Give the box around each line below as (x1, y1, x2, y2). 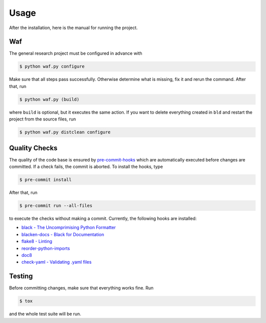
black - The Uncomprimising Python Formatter (21, 225, 116, 231)
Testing (9, 272, 33, 281)
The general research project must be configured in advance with (9, 50, 142, 56)
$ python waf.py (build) (19, 96, 80, 102)
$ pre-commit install (19, 177, 72, 183)
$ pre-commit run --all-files (19, 203, 93, 208)
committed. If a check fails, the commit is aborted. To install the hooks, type (9, 163, 163, 170)
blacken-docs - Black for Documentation (21, 231, 104, 237)
